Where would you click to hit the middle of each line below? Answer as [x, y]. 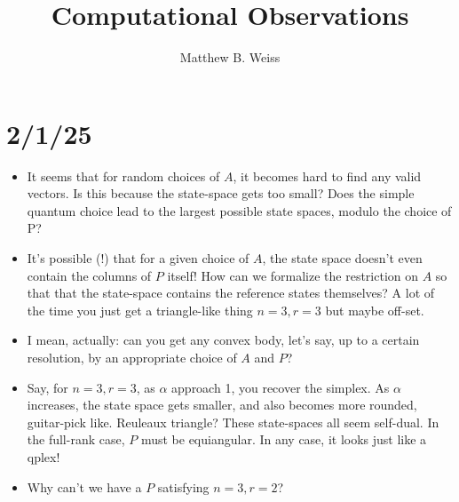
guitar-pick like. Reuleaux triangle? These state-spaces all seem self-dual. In [233, 422]
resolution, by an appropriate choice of [132, 357]
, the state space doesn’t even [342, 258]
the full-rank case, [76, 439]
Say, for [47, 387]
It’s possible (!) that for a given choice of [138, 258]
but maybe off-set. [375, 310]
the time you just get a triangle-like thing [140, 310]
